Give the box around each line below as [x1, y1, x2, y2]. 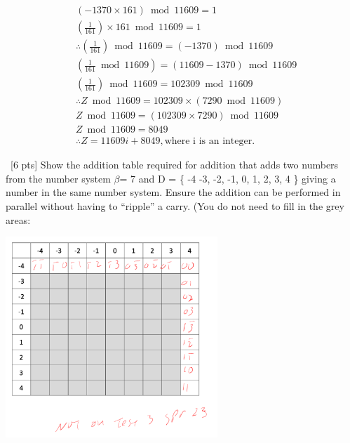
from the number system [6, 171, 111, 185]
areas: [6, 212, 31, 227]
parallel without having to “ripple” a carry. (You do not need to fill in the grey [6, 199, 344, 213]
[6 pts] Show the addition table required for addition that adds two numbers [10, 157, 339, 172]
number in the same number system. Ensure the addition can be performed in [6, 185, 341, 199]
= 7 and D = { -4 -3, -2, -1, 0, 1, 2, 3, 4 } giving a [119, 171, 336, 185]
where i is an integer [164, 136, 253, 147]
